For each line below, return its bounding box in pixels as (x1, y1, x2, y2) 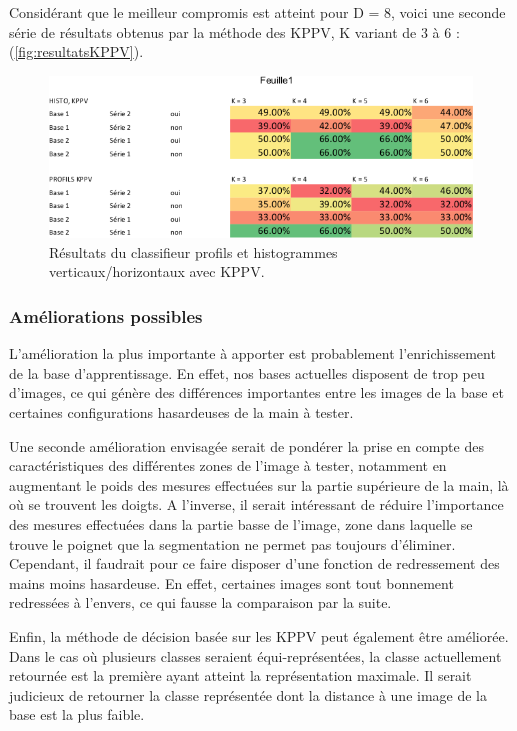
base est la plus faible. (9, 704, 145, 725)
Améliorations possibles (9, 303, 203, 328)
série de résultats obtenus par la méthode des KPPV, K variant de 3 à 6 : (9, 21, 460, 42)
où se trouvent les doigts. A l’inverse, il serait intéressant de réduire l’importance (9, 494, 504, 515)
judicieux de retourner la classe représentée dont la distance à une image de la (9, 684, 488, 705)
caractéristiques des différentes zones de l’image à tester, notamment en (9, 455, 447, 476)
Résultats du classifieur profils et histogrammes (49, 241, 338, 262)
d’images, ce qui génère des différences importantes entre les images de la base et (9, 382, 504, 403)
